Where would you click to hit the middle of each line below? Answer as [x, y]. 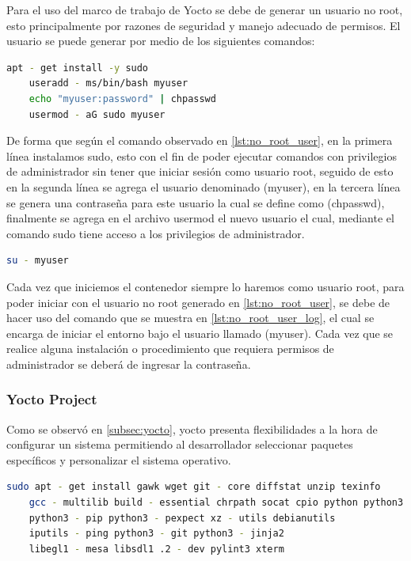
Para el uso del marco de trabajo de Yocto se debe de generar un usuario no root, [205, 9]
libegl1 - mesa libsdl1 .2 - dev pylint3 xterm [156, 549]
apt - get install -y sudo [78, 68]
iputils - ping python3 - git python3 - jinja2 [156, 534]
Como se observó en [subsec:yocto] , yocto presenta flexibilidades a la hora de [192, 428]
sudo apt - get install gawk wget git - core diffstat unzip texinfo [194, 487]
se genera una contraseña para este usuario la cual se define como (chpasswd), [196, 202]
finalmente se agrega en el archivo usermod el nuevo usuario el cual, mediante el [200, 218]
